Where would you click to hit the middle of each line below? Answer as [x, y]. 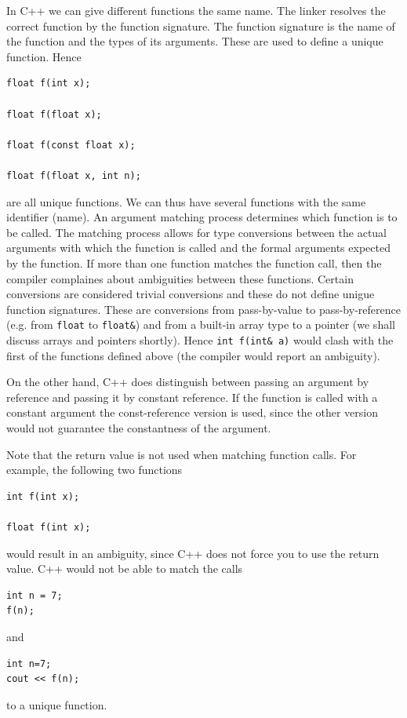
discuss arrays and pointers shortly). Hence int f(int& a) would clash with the [200, 339]
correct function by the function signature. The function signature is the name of [201, 26]
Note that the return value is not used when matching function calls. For [182, 454]
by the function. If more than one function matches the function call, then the [194, 262]
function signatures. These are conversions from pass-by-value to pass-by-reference [203, 309]
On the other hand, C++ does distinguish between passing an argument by [188, 382]
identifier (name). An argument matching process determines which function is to [202, 217]
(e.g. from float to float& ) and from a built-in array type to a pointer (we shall [201, 324]
